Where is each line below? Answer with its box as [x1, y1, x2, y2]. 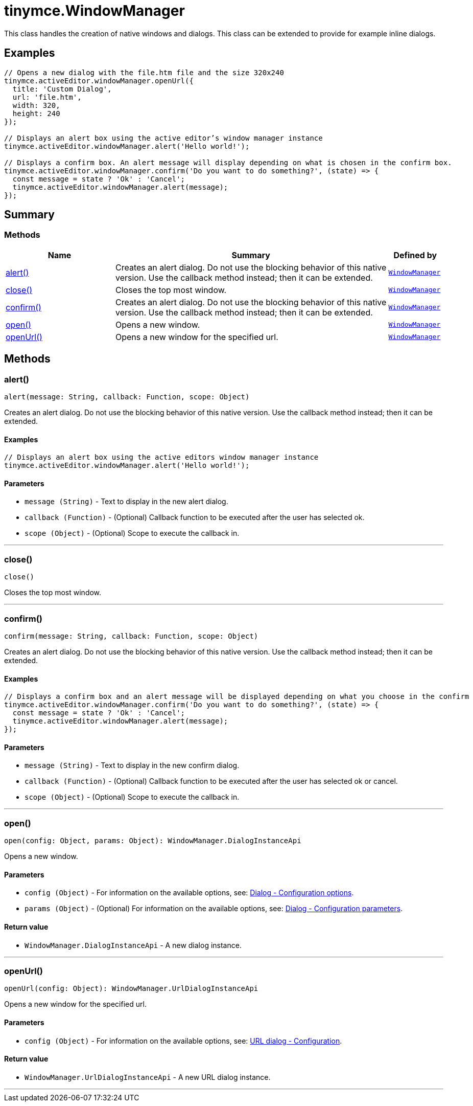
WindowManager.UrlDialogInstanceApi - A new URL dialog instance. [25, 1072, 271, 1081]
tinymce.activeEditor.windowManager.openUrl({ [4, 76, 194, 85]
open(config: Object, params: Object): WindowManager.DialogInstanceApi [4, 837, 301, 845]
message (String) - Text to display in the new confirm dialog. [25, 761, 240, 770]
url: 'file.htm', [12, 93, 82, 101]
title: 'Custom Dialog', [12, 84, 112, 93]
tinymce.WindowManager [4, 2, 185, 19]
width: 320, [12, 101, 60, 109]
